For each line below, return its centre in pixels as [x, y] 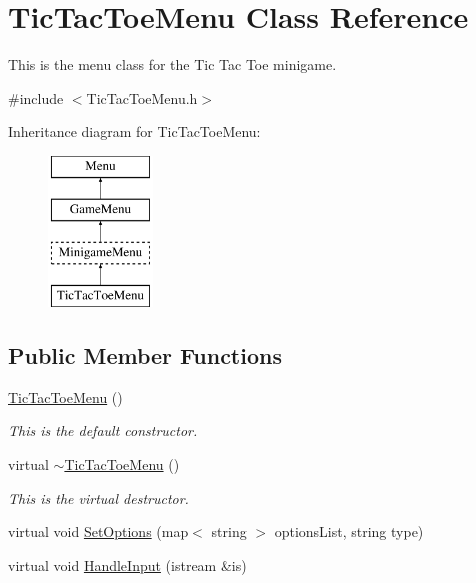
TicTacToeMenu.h [142, 97]
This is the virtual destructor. [98, 497]
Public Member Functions [145, 355]
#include [36, 97]
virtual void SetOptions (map [98, 531]
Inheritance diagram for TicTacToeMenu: [134, 131]
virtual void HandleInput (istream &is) [127, 564]
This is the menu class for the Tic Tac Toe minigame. [172, 64]
